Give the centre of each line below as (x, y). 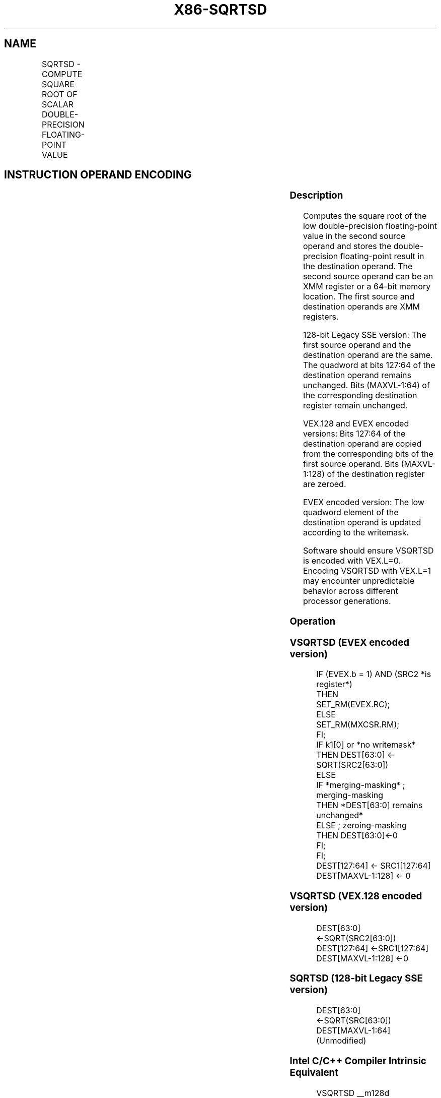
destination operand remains (357, 375)
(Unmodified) (341, 1041)
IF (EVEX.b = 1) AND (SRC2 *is (374, 674)
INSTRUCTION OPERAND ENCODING (98, 175)
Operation (313, 621)
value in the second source (354, 236)
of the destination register (376, 474)
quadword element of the (351, 512)
